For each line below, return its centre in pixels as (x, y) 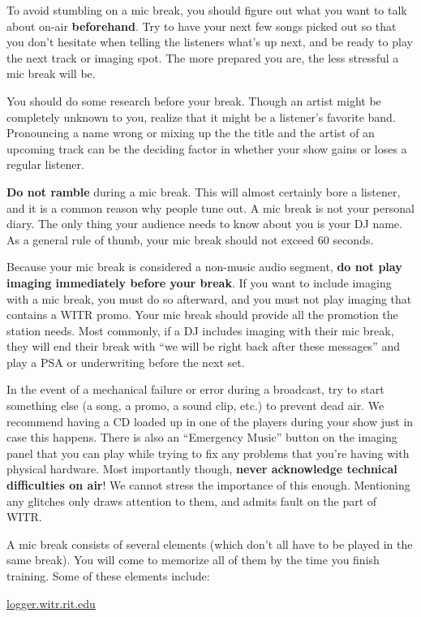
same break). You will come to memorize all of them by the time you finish (193, 560)
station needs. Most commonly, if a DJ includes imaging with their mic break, (200, 330)
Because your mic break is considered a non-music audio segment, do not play (204, 267)
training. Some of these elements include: (108, 576)
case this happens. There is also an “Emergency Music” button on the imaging (202, 437)
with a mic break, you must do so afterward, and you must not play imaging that (209, 298)
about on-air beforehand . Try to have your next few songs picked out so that (202, 26)
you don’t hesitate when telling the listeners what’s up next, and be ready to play (210, 42)
